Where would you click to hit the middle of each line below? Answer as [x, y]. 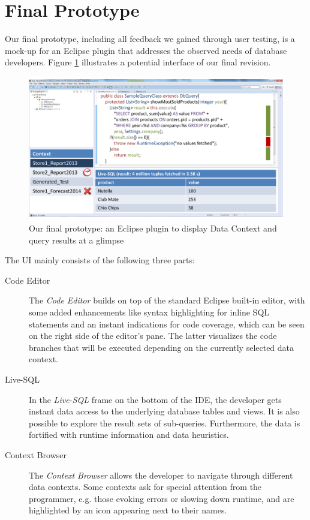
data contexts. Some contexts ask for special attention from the [145, 487]
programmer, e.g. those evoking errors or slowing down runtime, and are [162, 498]
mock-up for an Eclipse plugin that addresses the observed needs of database [146, 50]
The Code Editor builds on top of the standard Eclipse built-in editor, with [167, 300]
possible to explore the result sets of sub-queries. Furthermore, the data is [165, 423]
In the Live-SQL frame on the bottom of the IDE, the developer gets [155, 399]
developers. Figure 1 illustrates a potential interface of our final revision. [138, 62]
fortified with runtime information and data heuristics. [129, 435]
